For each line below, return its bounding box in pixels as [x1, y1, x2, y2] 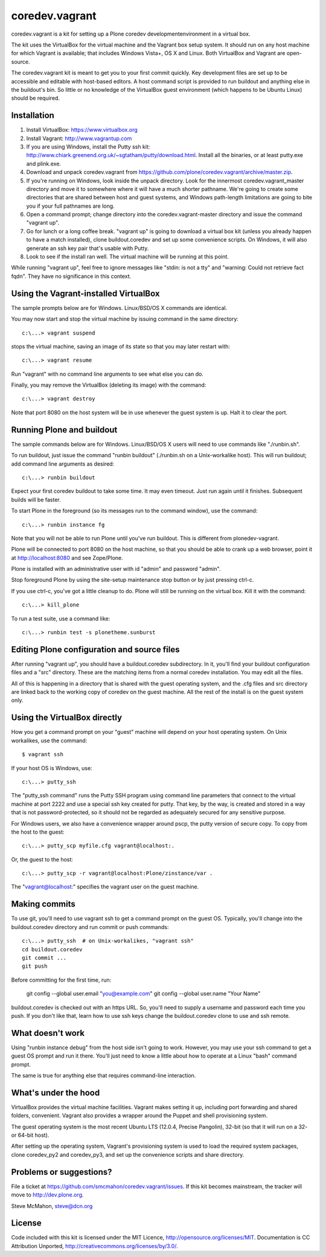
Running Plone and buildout [11, 425, 118, 435]
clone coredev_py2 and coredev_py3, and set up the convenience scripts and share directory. [11, 1151, 245, 1158]
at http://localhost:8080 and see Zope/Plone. [11, 554, 123, 561]
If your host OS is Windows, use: [11, 764, 93, 771]
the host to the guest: [11, 828, 65, 835]
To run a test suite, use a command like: [11, 615, 110, 622]
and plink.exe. [26, 160, 62, 167]
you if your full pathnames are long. [26, 202, 115, 210]
